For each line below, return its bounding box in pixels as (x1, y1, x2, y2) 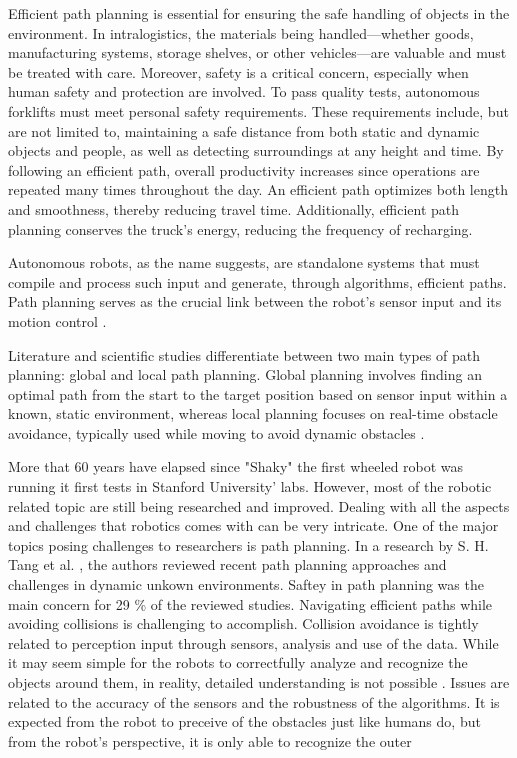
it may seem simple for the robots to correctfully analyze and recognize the (8, 652, 468, 673)
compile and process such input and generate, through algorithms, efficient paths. (8, 271, 507, 292)
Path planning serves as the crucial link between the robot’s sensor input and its (8, 291, 502, 312)
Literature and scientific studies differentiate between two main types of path (8, 344, 480, 365)
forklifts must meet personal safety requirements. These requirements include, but (8, 100, 509, 121)
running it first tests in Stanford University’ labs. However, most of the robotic (8, 476, 492, 497)
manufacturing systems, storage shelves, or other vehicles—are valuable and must (8, 42, 507, 63)
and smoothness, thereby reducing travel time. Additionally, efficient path (8, 198, 460, 219)
